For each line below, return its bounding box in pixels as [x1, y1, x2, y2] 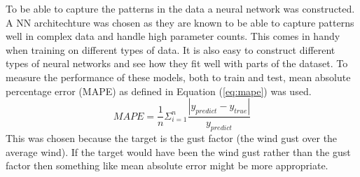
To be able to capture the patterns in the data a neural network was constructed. [6, 1, 355, 15]
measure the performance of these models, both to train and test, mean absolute [6, 69, 351, 84]
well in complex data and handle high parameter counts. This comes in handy [6, 29, 340, 43]
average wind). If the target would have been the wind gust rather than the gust [6, 144, 351, 159]
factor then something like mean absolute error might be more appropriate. [6, 158, 328, 173]
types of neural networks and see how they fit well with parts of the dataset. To [6, 56, 348, 71]
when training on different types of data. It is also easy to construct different [6, 42, 335, 57]
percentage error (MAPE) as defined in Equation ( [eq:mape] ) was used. [6, 83, 312, 98]
